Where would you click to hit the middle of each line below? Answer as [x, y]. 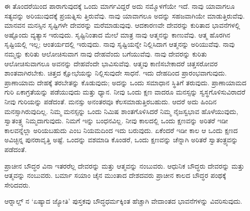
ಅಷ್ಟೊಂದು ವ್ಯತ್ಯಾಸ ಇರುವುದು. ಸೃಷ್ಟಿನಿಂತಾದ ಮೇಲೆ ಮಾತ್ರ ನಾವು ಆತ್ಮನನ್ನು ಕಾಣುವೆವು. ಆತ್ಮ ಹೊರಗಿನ [117, 34]
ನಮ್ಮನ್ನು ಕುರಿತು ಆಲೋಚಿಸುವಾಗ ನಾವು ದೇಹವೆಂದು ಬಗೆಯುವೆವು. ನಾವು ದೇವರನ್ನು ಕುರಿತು [106, 53]
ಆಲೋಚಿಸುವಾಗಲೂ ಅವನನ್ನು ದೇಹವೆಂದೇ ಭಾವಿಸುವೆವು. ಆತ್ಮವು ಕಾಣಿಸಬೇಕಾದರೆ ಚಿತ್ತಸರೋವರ [111, 63]
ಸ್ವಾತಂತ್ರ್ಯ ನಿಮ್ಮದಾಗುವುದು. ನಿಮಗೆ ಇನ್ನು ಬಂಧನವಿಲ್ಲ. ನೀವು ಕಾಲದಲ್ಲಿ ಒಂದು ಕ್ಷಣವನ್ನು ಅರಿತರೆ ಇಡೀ [116, 121]
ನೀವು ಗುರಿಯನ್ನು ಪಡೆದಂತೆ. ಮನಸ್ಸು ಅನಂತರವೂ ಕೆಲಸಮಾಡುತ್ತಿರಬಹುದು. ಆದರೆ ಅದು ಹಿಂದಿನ [111, 101]
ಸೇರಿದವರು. [18, 184]
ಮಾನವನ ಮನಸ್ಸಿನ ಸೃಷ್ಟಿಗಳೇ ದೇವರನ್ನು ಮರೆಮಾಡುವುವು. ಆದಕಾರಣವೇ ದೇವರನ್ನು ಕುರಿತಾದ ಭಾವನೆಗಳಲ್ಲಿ [122, 25]
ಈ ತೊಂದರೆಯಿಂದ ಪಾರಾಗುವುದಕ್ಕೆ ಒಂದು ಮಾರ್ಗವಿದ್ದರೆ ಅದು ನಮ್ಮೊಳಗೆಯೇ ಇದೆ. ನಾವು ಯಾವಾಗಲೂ [120, 6]
